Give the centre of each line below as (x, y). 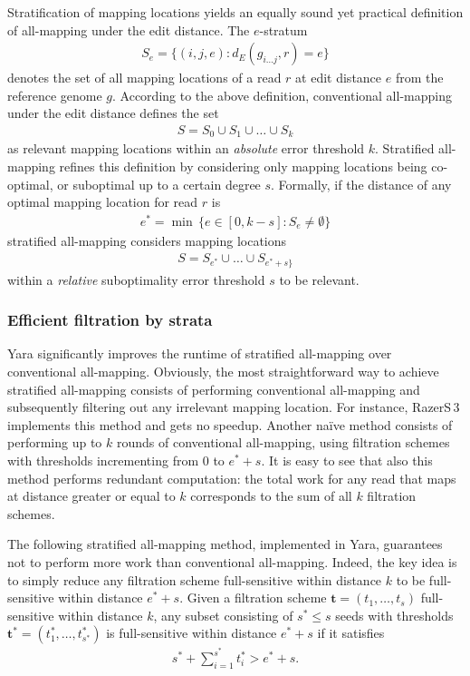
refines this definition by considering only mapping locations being (243, 167)
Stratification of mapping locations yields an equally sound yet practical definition (235, 12)
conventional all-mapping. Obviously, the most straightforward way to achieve (223, 372)
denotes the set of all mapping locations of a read (144, 78)
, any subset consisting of (223, 615)
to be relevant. (319, 279)
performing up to (55, 442)
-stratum (283, 29)
